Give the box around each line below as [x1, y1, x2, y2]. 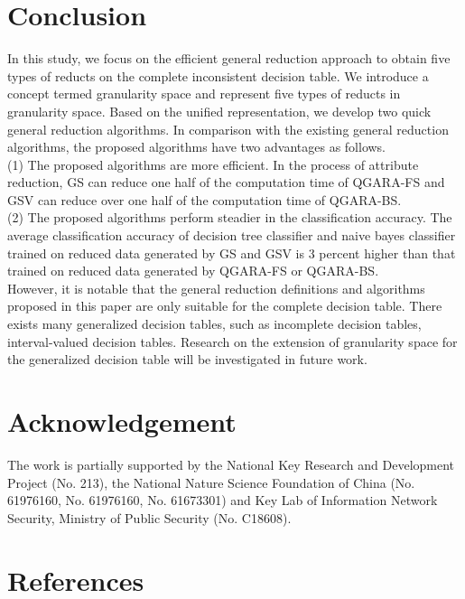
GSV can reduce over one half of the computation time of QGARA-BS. [7, 190, 402, 209]
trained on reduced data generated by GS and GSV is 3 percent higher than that [7, 243, 456, 262]
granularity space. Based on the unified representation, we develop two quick [7, 101, 432, 120]
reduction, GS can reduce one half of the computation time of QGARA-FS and [7, 173, 445, 192]
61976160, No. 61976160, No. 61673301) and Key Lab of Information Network [7, 491, 438, 510]
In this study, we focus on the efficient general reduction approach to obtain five [7, 49, 451, 68]
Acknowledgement [7, 403, 237, 439]
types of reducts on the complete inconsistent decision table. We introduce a [7, 66, 429, 85]
